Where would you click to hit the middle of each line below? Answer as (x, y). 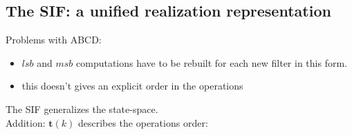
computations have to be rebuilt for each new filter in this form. (212, 62)
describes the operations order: (143, 122)
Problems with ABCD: (54, 40)
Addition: (26, 122)
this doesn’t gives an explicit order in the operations (132, 86)
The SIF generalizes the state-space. (82, 108)
